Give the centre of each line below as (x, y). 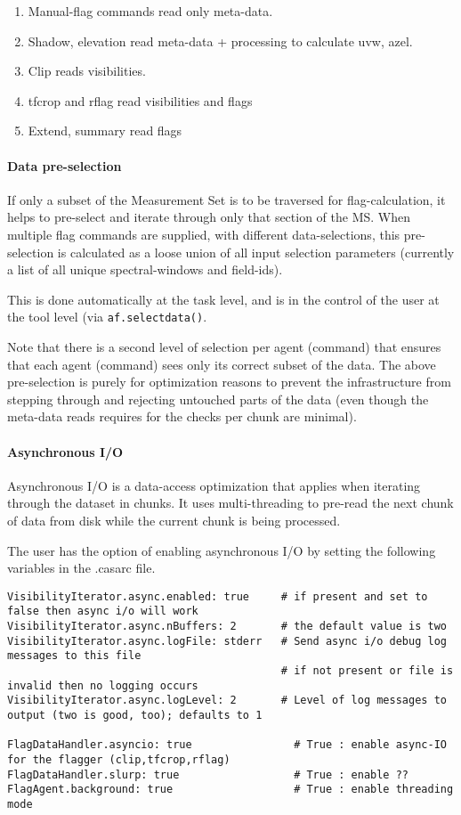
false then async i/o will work (103, 611)
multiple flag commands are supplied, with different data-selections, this (204, 234)
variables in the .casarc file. (81, 568)
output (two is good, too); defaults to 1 (135, 715)
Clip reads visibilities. (87, 71)
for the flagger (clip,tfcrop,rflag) (119, 759)
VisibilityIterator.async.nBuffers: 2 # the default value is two (227, 627)
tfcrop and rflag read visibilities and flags (140, 100)
